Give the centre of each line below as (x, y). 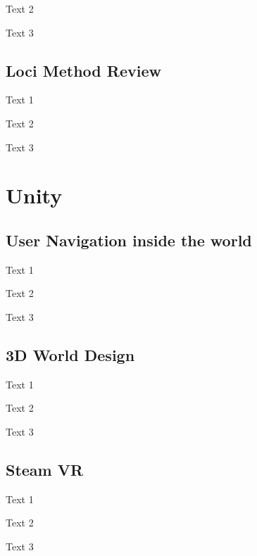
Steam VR (45, 469)
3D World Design (70, 354)
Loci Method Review (83, 70)
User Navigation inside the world (129, 240)
